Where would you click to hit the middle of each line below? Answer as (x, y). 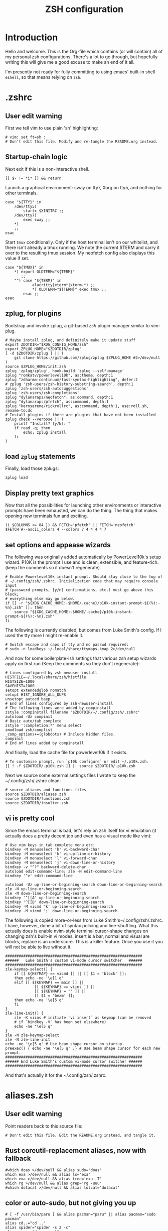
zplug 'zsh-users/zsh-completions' (42, 393)
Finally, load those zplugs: (32, 468)
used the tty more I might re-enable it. (44, 635)
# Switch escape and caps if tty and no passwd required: (67, 645)
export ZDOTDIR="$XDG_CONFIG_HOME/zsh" (47, 344)
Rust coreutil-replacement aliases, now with (76, 1151)
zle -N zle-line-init (28, 1039)
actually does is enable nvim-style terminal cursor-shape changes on (77, 931)
